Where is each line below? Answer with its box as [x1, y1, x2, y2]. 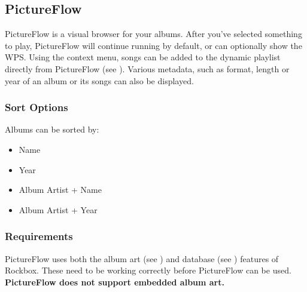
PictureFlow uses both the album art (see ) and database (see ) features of [5, 252, 279, 265]
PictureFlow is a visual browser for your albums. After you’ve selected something [5, 27, 302, 40]
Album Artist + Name [19, 183, 102, 196]
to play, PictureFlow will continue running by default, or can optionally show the [5, 39, 302, 51]
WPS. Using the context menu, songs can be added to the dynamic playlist [5, 51, 281, 63]
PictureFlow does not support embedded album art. [5, 275, 224, 288]
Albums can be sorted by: [5, 123, 99, 136]
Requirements [5, 229, 73, 244]
